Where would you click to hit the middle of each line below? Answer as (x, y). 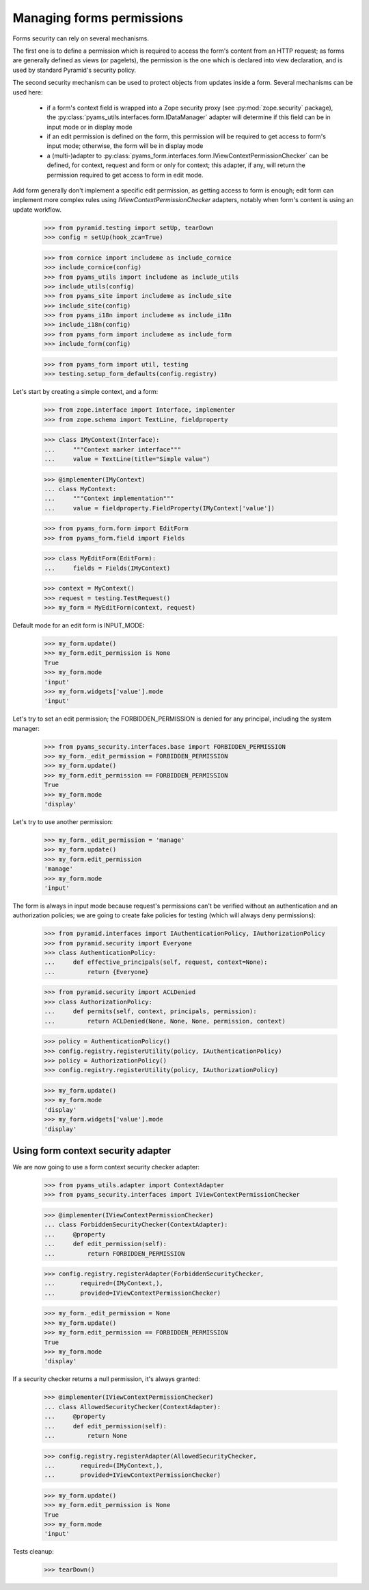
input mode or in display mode (90, 127)
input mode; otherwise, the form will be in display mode (125, 146)
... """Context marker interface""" (112, 449)
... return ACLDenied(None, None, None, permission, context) (165, 1021)
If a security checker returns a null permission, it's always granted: (107, 1379)
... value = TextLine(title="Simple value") (127, 459)
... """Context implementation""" (109, 499)
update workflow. (37, 210)
